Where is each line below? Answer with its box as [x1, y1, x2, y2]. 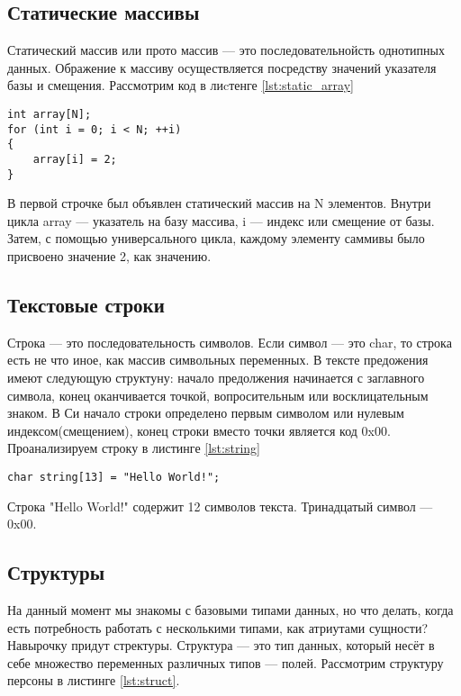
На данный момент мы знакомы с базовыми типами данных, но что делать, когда [7, 601, 454, 619]
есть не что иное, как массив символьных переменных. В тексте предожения [7, 350, 429, 369]
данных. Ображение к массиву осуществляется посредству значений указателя [7, 58, 437, 77]
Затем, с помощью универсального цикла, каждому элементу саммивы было [7, 229, 425, 248]
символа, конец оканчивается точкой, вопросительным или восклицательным [7, 385, 429, 404]
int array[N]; [7, 107, 92, 121]
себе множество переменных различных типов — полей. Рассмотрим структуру [7, 653, 444, 672]
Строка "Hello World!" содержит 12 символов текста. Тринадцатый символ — [7, 496, 433, 515]
